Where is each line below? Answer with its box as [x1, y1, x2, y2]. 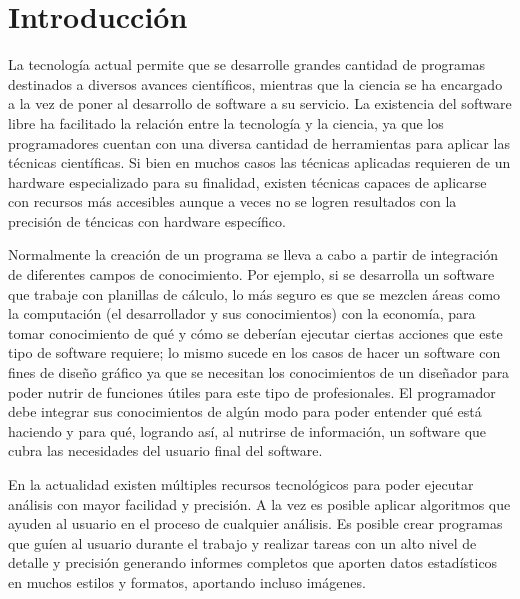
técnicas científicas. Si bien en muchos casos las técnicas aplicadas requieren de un [8, 152, 511, 173]
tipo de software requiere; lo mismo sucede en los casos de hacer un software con [8, 342, 501, 363]
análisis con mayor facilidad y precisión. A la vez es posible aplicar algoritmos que [8, 493, 511, 514]
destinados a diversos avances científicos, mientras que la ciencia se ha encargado [8, 73, 503, 94]
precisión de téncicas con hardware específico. [8, 210, 286, 231]
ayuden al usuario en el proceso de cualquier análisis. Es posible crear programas [8, 513, 503, 534]
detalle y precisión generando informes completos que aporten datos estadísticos [8, 552, 498, 573]
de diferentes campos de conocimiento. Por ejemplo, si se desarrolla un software [8, 264, 495, 285]
